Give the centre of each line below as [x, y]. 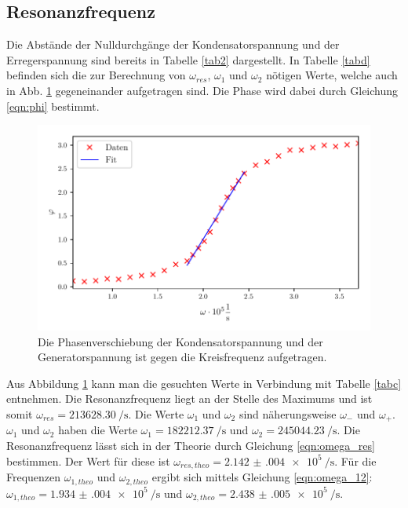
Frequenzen [34, 477]
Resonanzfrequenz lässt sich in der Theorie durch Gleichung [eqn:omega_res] [191, 445]
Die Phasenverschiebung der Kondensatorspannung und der [180, 341]
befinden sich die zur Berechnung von [96, 75]
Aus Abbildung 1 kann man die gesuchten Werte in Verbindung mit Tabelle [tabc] [204, 383]
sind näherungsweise [288, 413]
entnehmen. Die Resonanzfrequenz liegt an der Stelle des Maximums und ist [189, 398]
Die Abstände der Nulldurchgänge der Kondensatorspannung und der [173, 44]
